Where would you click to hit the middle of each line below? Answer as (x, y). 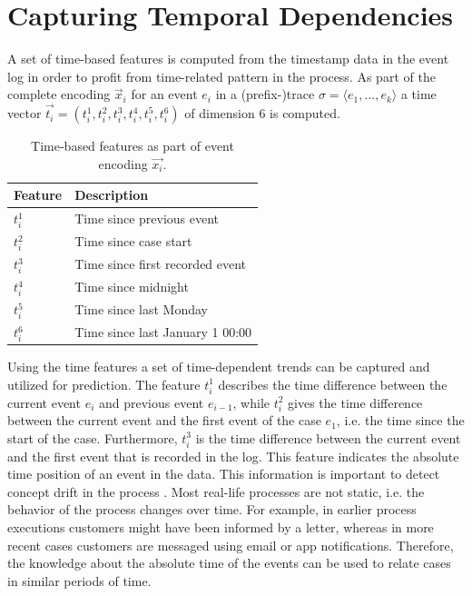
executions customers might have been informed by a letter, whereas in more (221, 527)
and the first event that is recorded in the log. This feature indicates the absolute (233, 456)
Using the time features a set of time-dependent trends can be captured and (219, 367)
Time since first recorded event (161, 264)
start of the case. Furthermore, (93, 437)
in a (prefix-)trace (265, 94)
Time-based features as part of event (133, 146)
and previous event (151, 402)
